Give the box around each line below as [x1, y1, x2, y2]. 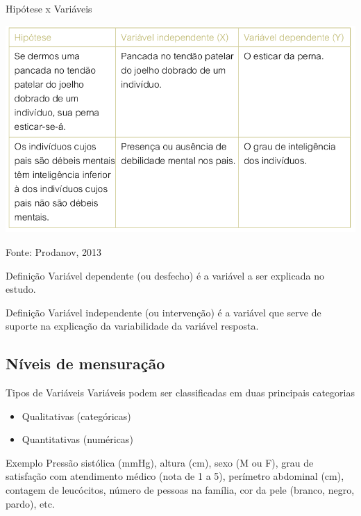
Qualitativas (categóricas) [22, 408, 131, 423]
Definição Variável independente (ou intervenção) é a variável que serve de [6, 305, 321, 319]
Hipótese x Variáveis [6, 1, 92, 15]
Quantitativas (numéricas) [22, 432, 133, 446]
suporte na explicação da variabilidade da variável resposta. [6, 319, 259, 333]
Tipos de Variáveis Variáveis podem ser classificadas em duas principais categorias [6, 385, 355, 400]
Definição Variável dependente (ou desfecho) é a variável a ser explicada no [6, 268, 324, 282]
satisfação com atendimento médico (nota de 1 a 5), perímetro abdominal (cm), [6, 469, 344, 483]
